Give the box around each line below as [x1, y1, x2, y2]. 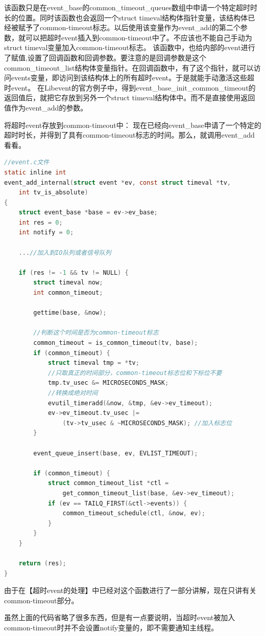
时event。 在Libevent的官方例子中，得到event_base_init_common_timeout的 [4, 82, 256, 93]
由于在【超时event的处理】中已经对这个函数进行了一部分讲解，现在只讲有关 [4, 585, 257, 596]
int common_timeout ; [33, 289, 103, 297]
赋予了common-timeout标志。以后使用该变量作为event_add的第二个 [18, 22, 240, 33]
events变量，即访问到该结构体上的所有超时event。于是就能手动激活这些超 [11, 72, 255, 83]
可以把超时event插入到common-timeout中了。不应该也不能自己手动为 [25, 32, 252, 42]
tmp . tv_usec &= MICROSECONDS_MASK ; [47, 379, 169, 387]
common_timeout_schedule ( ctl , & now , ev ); [62, 510, 205, 517]
